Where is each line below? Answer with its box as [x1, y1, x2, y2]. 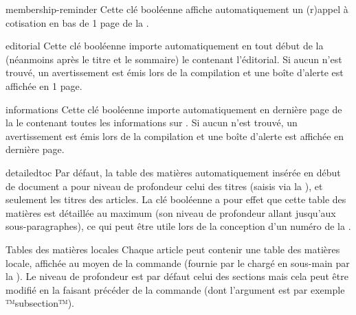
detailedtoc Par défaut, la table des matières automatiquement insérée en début [5, 165, 341, 179]
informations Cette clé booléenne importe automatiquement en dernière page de [5, 102, 342, 116]
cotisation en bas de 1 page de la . [5, 15, 149, 30]
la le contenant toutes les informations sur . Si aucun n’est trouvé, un [5, 115, 298, 130]
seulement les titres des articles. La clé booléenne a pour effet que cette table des [5, 192, 346, 207]
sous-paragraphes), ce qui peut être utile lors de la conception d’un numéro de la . [5, 219, 351, 233]
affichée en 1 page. [5, 78, 82, 93]
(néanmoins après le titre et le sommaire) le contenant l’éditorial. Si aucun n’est [5, 51, 342, 66]
